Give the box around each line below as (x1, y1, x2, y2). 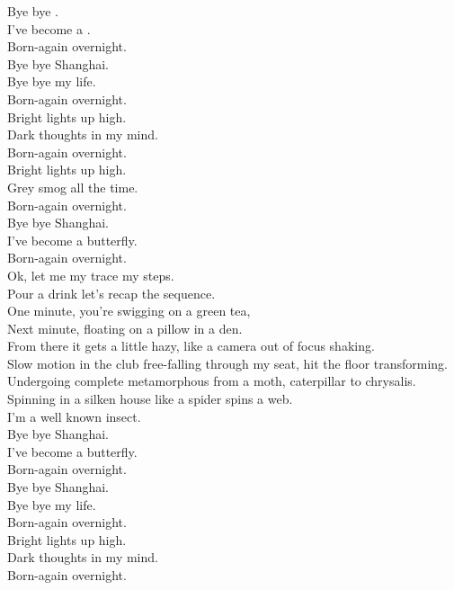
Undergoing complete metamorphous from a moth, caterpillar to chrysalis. (7, 371, 416, 390)
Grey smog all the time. (7, 177, 138, 196)
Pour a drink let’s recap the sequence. (7, 283, 216, 302)
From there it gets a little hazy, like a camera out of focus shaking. (7, 336, 375, 355)
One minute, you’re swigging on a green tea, (7, 301, 251, 320)
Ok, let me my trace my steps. (7, 265, 174, 284)
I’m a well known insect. (7, 407, 141, 425)
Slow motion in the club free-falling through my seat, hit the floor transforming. (7, 353, 449, 372)
